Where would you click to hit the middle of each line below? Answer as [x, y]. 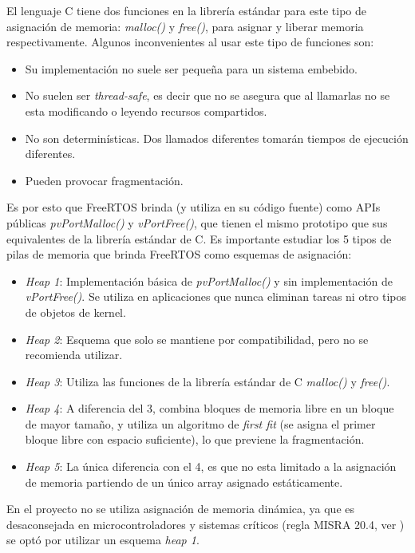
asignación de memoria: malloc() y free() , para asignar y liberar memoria [185, 26]
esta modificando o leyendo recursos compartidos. [146, 111]
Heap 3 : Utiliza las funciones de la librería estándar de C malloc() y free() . [207, 381]
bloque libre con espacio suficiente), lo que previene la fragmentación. [195, 439]
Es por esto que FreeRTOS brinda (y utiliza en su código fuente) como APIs [194, 207]
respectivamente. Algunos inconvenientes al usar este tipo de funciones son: [190, 42]
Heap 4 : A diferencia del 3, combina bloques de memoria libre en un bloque [209, 408]
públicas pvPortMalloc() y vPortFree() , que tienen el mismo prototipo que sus [197, 222]
